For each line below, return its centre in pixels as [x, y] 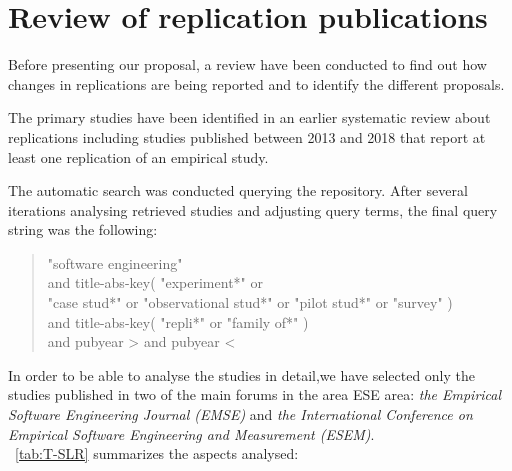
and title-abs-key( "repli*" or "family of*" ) [178, 321]
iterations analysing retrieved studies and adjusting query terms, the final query [253, 209]
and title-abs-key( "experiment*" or [155, 282]
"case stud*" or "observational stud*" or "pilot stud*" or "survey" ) [250, 302]
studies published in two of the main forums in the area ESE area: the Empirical [255, 394]
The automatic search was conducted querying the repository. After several [238, 190]
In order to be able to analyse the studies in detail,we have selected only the [242, 374]
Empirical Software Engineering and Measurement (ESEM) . [191, 433]
